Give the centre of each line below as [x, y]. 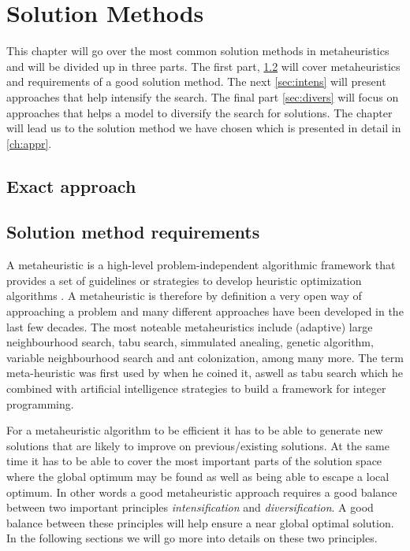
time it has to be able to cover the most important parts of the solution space [194, 461]
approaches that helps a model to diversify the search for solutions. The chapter [199, 112]
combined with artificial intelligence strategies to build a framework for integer [196, 388]
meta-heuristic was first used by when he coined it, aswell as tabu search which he [205, 373]
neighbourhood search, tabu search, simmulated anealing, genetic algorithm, [190, 342]
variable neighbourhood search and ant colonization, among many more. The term [205, 357]
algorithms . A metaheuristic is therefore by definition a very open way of [184, 296]
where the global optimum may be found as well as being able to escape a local [198, 476]
